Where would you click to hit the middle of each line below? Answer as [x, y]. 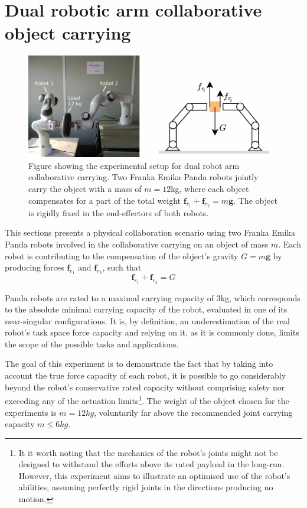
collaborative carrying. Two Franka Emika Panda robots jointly [143, 177]
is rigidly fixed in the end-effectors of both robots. [119, 212]
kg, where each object [210, 188]
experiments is [31, 412]
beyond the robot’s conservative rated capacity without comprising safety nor [145, 387]
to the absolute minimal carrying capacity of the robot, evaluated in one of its [146, 309]
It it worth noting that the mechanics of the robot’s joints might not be [148, 452]
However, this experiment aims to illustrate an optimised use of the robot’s [154, 475]
